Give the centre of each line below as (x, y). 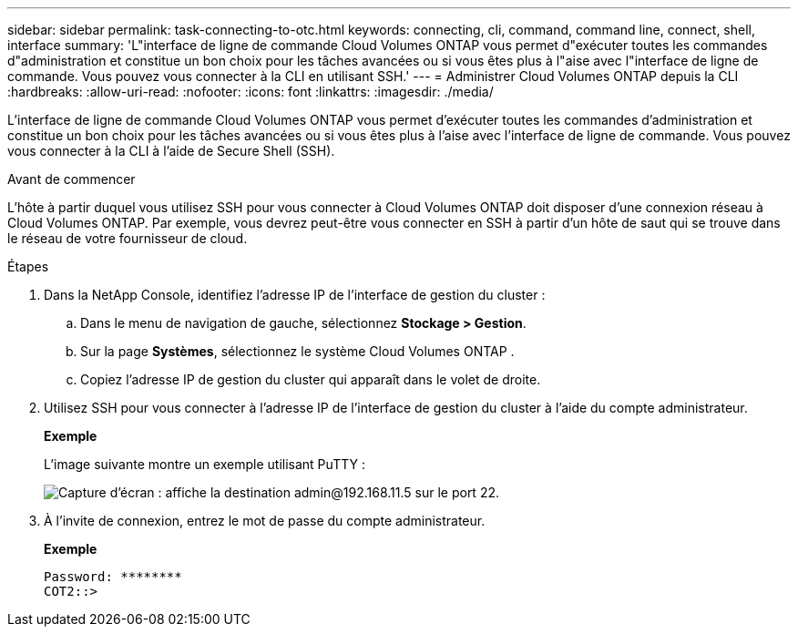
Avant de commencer (72, 179)
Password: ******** (113, 577)
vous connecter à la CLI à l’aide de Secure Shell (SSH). (171, 151)
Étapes (28, 266)
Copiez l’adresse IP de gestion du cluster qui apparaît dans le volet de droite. (311, 379)
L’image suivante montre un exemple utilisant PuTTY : (205, 464)
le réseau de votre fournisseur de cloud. (128, 238)
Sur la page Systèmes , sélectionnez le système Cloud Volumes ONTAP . (297, 351)
